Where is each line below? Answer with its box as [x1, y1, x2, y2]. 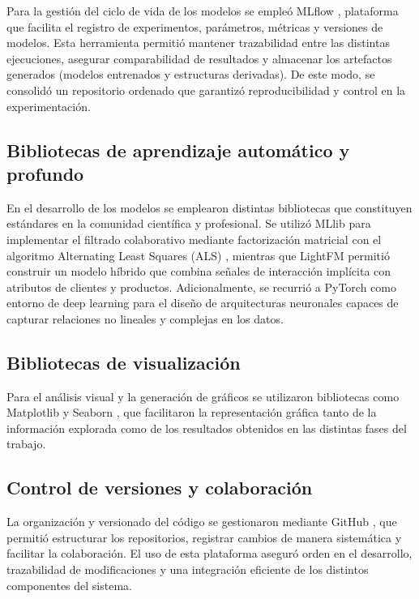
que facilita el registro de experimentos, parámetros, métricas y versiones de [6, 18, 383, 35]
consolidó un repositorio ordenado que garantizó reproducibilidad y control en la [6, 81, 406, 98]
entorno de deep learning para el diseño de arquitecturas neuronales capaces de [6, 294, 399, 311]
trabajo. [6, 435, 46, 452]
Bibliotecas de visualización [6, 349, 241, 374]
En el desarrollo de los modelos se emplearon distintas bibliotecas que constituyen [6, 199, 413, 216]
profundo [6, 160, 84, 186]
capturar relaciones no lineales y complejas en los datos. [6, 310, 284, 327]
